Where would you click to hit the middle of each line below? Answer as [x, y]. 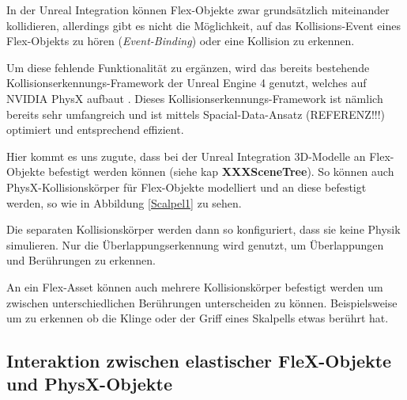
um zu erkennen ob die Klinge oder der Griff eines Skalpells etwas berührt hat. [198, 318]
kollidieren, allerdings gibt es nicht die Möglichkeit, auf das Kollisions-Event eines [203, 25]
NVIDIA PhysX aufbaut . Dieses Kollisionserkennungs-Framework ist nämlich [195, 98]
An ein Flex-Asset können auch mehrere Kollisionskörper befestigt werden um [195, 286]
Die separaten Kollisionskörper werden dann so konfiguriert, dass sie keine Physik [203, 229]
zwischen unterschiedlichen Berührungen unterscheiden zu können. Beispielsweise [202, 302]
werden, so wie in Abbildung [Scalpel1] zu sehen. [124, 202]
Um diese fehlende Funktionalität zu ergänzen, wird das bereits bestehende [188, 67]
